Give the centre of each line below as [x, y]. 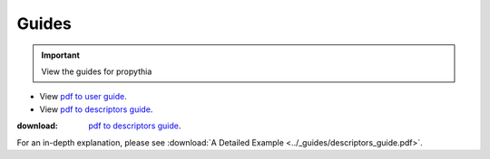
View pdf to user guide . [83, 97]
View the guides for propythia [97, 71]
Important [61, 55]
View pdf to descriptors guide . [96, 109]
